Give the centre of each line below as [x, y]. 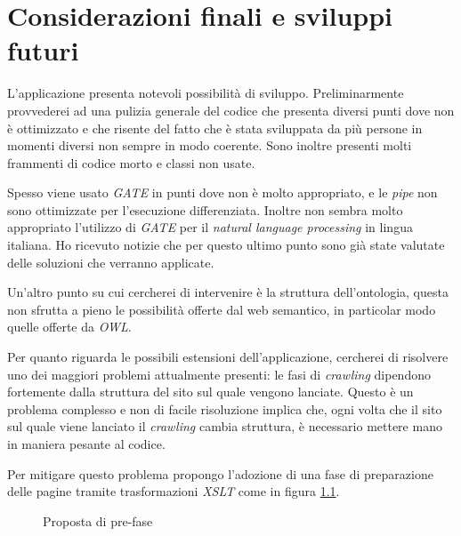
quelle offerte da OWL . [69, 327]
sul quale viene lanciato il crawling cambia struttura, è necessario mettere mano [225, 426]
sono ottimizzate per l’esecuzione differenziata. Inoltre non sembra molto [205, 209]
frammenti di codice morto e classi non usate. [131, 162]
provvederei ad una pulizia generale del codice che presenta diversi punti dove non [231, 110]
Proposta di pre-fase [98, 520]
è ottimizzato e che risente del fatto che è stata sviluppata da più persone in [215, 128]
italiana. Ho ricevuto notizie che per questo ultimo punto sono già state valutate [226, 245]
